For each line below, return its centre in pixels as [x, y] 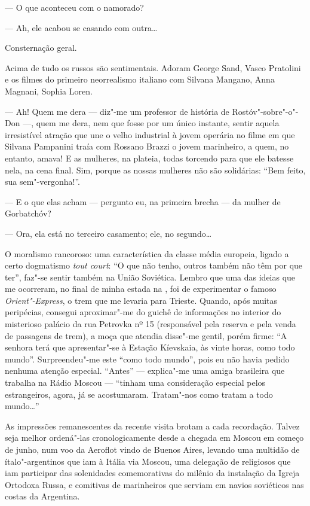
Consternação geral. [41, 48]
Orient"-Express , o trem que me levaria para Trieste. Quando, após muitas [141, 300]
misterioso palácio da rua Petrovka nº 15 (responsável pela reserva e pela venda [151, 324]
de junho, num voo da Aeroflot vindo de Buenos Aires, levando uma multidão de [152, 449]
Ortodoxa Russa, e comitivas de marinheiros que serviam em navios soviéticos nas [154, 484]
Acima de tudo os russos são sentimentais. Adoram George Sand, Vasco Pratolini [153, 67]
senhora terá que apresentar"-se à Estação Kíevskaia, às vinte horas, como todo [150, 347]
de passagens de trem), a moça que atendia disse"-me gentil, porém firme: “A [146, 335]
